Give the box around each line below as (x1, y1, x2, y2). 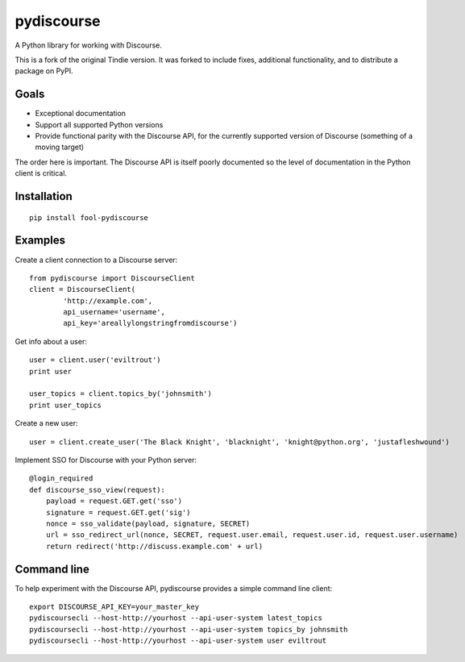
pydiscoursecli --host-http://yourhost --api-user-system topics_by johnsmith (29, 625, 348, 634)
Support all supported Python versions (35, 119, 164, 129)
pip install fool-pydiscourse (29, 213, 149, 222)
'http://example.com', (63, 296, 153, 306)
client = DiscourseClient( (29, 285, 136, 294)
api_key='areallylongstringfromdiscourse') (63, 319, 238, 328)
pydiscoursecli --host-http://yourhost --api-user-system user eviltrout (29, 636, 327, 645)
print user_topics (29, 400, 102, 410)
